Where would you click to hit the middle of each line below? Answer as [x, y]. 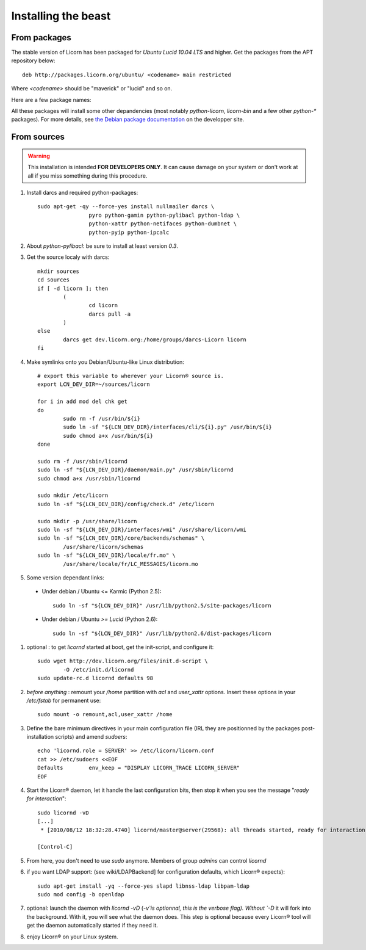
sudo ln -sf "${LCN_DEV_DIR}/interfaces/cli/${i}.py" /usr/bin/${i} [168, 427]
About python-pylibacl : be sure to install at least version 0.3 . [102, 246]
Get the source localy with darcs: [68, 257]
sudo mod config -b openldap [81, 894]
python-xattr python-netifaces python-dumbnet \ [163, 224]
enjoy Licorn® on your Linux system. [72, 937]
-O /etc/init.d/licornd [99, 669]
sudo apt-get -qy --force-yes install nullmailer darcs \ [126, 207]
